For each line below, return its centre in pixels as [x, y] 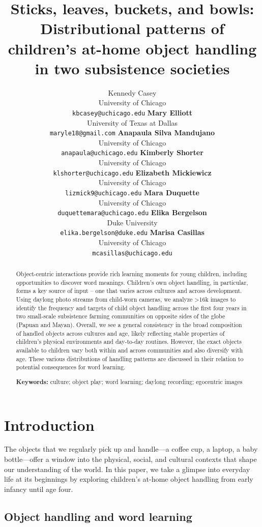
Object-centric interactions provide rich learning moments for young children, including [132, 274]
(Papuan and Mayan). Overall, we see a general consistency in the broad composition [129, 325]
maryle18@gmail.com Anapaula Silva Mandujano [132, 133]
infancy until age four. [39, 489]
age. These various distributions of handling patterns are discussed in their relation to [130, 358]
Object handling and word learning [98, 516]
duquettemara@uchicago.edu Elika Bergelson [132, 212]
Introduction [49, 424]
